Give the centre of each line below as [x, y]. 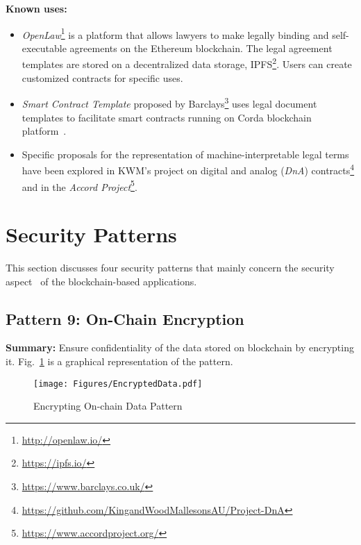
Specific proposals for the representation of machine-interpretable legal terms [185, 154]
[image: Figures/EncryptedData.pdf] [118, 384]
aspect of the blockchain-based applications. [101, 281]
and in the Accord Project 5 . [79, 185]
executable [44, 48]
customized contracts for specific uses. [102, 77]
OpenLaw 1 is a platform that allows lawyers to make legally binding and [175, 33]
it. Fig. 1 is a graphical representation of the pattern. [119, 361]
